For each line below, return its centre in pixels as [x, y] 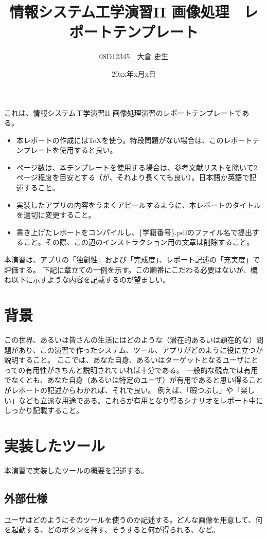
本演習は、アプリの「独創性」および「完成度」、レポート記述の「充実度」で [132, 259]
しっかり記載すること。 [44, 410]
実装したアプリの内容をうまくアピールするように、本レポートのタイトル [139, 204]
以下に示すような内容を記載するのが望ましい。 [90, 280]
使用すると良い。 [88, 150]
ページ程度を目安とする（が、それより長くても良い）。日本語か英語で [133, 177]
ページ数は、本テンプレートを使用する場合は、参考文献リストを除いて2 [137, 167]
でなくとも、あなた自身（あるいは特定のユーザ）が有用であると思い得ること [134, 380]
